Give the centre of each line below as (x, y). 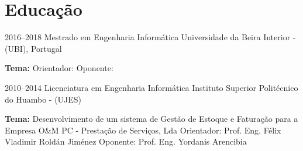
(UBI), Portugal (33, 48)
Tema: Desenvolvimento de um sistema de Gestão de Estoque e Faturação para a (151, 119)
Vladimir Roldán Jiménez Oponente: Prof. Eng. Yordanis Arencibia (126, 141)
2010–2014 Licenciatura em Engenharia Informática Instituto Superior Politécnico (151, 87)
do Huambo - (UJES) (43, 99)
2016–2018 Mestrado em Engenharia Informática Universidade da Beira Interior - (150, 37)
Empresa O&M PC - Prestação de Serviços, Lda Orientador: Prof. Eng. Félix (143, 130)
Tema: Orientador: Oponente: (59, 68)
